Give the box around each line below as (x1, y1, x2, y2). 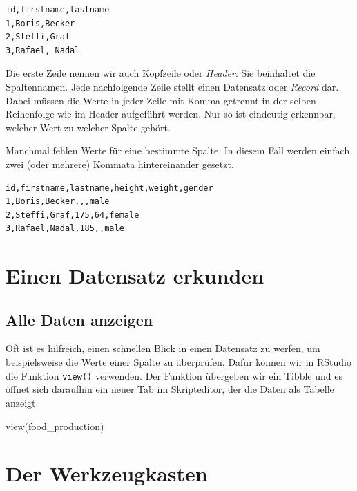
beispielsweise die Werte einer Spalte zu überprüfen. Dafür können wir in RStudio (6, 355, 352, 369)
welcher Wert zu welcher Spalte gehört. (6, 120, 171, 134)
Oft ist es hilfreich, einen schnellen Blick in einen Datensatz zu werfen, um (6, 341, 320, 355)
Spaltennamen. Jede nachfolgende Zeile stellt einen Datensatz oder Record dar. (6, 79, 339, 93)
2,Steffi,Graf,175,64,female (6, 210, 139, 220)
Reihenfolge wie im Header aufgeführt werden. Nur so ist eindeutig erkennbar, (6, 106, 336, 121)
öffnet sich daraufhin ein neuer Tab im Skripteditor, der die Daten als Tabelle (6, 382, 334, 396)
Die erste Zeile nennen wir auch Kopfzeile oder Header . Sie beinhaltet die (6, 66, 316, 80)
